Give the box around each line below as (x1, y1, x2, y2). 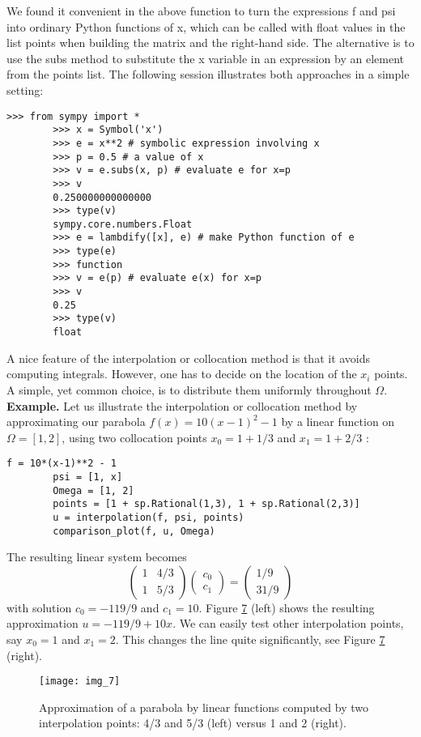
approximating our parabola (6, 413, 146, 430)
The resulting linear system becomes (6, 548, 187, 565)
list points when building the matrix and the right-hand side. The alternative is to (6, 34, 415, 51)
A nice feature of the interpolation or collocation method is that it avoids (6, 349, 371, 366)
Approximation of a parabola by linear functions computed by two (39, 698, 369, 715)
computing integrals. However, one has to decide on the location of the (6, 365, 357, 382)
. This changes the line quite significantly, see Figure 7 (115, 631, 385, 647)
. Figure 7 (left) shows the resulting (198, 599, 375, 616)
